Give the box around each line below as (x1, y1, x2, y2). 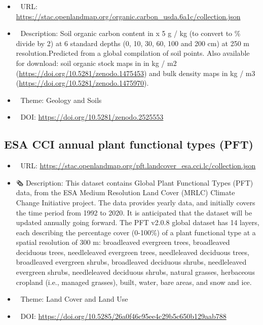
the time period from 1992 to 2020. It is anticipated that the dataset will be (16, 207, 252, 218)
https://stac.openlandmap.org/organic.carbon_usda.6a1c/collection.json (16, 11, 241, 21)
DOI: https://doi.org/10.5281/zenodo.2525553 (20, 112, 164, 122)
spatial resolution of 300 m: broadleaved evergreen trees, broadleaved (16, 237, 230, 247)
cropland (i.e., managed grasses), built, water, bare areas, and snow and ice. (16, 276, 252, 287)
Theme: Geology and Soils (20, 94, 102, 105)
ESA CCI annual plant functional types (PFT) (4, 136, 254, 152)
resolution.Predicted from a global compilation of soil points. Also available (16, 48, 250, 58)
